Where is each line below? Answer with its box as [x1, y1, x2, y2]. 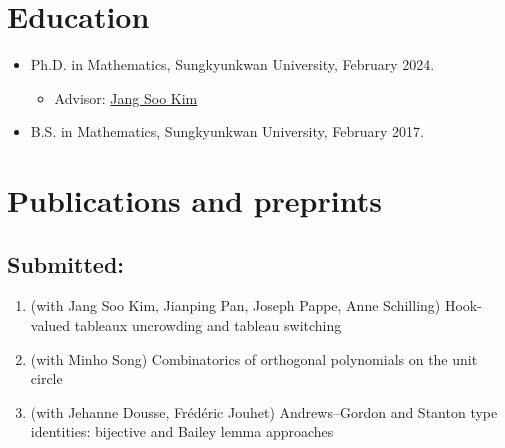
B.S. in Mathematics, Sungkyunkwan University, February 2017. [30, 121, 424, 142]
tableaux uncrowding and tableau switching [74, 315, 342, 336]
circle [30, 368, 63, 389]
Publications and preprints [7, 180, 382, 221]
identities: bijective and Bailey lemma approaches [30, 421, 334, 442]
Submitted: [7, 248, 125, 279]
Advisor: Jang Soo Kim [54, 87, 198, 108]
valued [30, 315, 71, 336]
